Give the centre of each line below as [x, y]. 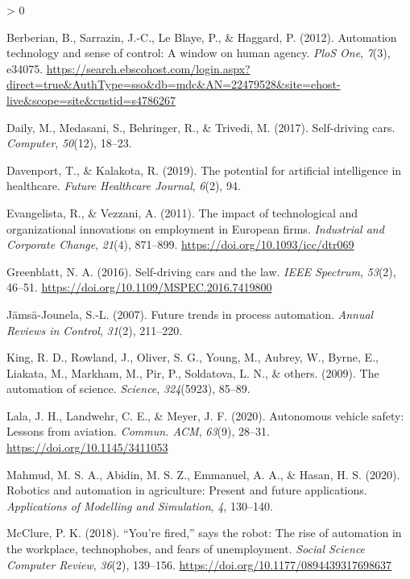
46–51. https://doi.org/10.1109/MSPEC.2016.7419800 [139, 287]
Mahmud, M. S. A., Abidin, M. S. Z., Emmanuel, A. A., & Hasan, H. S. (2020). [203, 474]
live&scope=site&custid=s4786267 [91, 99]
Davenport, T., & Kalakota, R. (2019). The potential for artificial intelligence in [204, 170]
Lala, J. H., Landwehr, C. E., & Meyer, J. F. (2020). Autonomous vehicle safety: [205, 415]
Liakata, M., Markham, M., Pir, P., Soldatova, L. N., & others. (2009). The [193, 372]
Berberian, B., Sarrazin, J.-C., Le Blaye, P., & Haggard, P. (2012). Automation [202, 37]
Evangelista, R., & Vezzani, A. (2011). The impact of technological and [182, 212]
